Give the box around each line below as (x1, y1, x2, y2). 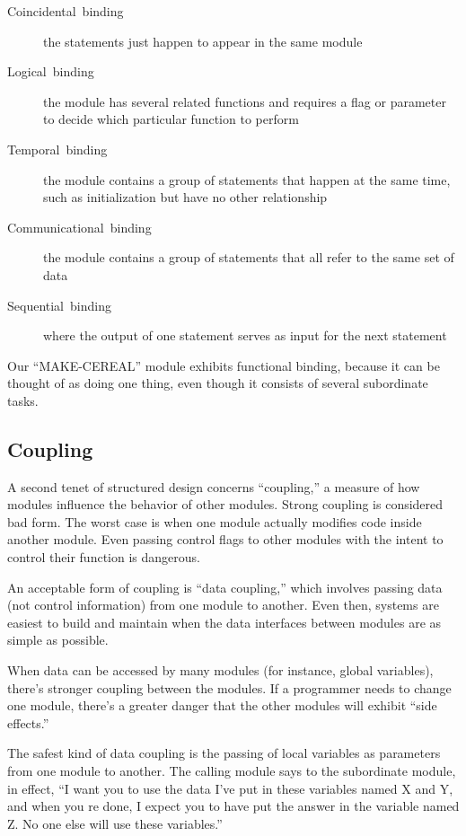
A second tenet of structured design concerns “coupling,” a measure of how (7, 477, 420, 496)
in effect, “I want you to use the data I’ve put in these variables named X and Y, (7, 779, 453, 797)
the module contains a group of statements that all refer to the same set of (43, 248, 454, 267)
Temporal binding (7, 139, 108, 158)
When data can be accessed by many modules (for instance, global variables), (7, 661, 434, 680)
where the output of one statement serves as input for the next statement (43, 326, 447, 345)
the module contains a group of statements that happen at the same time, (43, 170, 451, 189)
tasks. (7, 391, 39, 409)
